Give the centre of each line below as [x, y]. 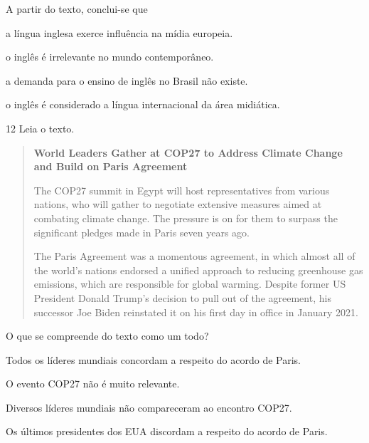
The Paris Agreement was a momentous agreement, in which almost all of [194, 256]
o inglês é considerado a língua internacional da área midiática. [143, 104]
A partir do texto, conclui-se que [77, 9]
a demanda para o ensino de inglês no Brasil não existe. [127, 80]
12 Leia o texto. [40, 128]
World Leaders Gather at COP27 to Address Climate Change [188, 152]
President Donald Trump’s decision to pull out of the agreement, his [182, 297]
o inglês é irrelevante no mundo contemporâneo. [110, 57]
